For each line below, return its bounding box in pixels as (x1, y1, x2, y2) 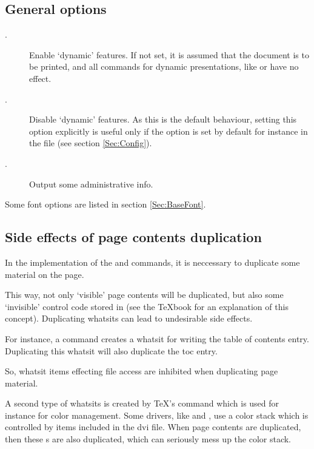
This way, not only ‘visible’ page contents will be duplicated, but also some (5, 288, 284, 301)
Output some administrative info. (29, 177, 153, 190)
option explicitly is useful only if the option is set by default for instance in (29, 124, 308, 137)
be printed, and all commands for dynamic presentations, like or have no (29, 60, 299, 73)
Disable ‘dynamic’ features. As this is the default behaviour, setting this (29, 113, 297, 126)
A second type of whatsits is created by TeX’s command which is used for (5, 397, 279, 410)
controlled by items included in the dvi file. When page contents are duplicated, (5, 420, 301, 433)
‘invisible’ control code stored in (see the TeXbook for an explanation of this (5, 300, 289, 312)
